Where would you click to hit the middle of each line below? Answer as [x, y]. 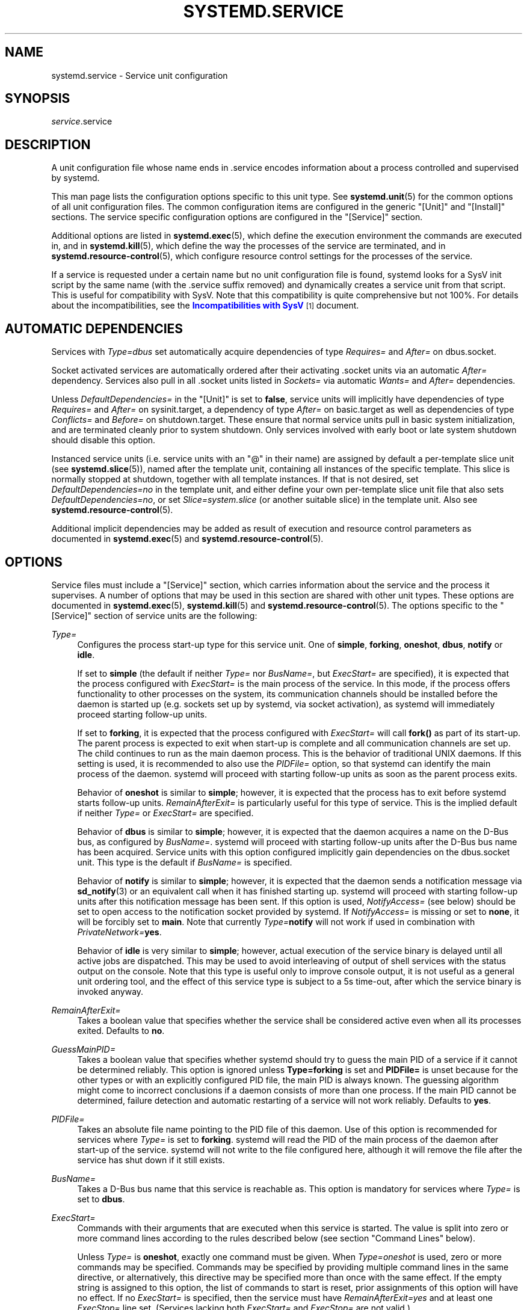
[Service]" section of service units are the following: [154, 615]
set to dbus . [101, 1199]
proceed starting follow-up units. [142, 714]
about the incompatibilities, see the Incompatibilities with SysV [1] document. [205, 306]
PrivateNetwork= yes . [119, 932]
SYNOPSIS [38, 99]
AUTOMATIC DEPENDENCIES [94, 328]
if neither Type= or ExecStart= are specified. [165, 813]
